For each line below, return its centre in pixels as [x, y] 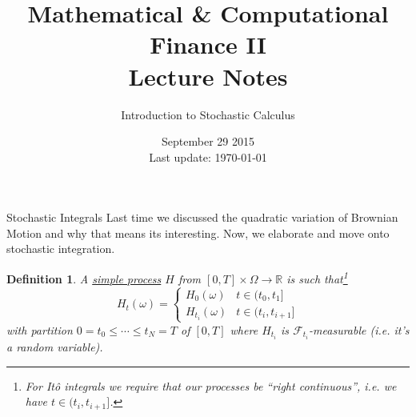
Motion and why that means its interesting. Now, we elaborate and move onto [198, 233]
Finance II [208, 44]
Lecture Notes [208, 76]
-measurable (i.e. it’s [359, 329]
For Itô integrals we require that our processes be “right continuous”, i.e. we [211, 385]
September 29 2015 [208, 141]
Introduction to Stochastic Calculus [208, 114]
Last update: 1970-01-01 [208, 156]
